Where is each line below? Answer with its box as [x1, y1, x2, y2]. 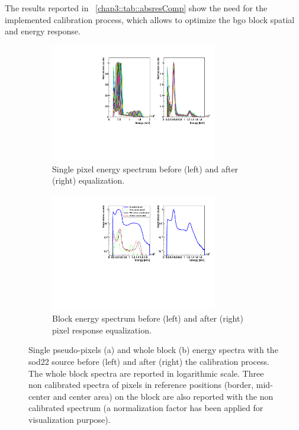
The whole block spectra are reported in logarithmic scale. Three [28, 367, 264, 379]
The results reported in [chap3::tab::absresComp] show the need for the [5, 2, 268, 14]
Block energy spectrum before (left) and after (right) [52, 312, 243, 325]
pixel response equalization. [52, 323, 152, 336]
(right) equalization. [52, 174, 125, 187]
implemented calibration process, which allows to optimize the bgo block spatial [5, 13, 295, 25]
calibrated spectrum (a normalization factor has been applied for [28, 402, 263, 414]
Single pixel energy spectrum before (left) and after [52, 162, 239, 175]
